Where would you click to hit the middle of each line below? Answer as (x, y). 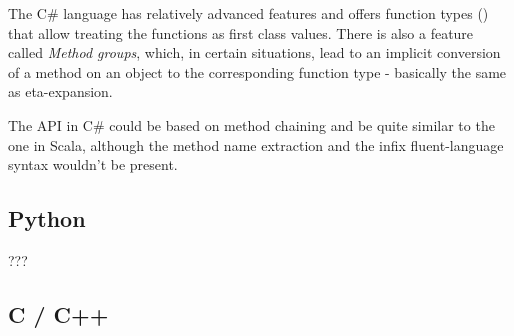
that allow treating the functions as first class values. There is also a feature (241, 32)
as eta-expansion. (60, 91)
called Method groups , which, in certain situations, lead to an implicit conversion (254, 52)
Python (47, 218)
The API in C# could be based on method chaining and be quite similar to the (251, 124)
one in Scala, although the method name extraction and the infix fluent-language (256, 144)
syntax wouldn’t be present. (93, 164)
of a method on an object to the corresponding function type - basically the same (257, 71)
